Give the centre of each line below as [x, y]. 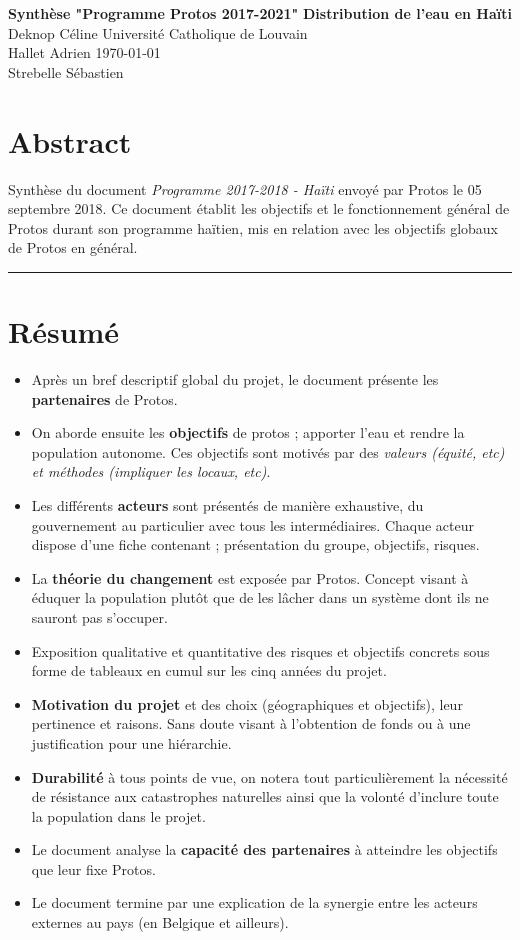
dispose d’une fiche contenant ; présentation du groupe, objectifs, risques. [255, 544]
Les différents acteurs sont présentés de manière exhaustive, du [227, 504]
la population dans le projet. [118, 815]
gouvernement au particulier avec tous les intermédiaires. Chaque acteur [253, 524]
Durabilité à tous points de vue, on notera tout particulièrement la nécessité [269, 776]
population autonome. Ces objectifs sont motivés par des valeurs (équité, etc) [268, 451]
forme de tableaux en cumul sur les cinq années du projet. [209, 670]
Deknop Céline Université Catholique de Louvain [158, 32]
